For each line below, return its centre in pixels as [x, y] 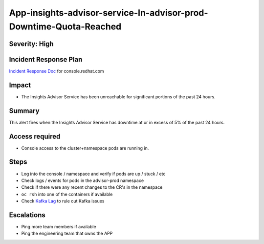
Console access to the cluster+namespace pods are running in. [85, 148]
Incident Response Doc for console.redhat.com [57, 71]
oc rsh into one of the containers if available [67, 194]
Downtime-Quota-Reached [65, 26]
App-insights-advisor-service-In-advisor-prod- [109, 13]
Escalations [27, 215]
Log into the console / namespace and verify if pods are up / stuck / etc [93, 174]
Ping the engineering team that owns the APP [67, 233]
